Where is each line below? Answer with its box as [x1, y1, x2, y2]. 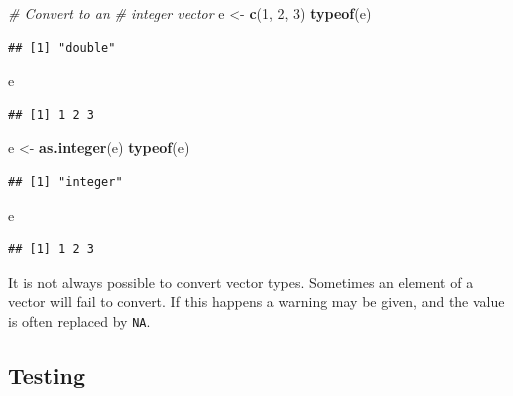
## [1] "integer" [8, 174, 123, 189]
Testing [8, 359, 85, 390]
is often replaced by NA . [8, 310, 151, 331]
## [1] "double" [8, 40, 116, 55]
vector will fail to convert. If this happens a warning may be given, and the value [8, 291, 505, 312]
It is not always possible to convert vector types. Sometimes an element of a [8, 271, 474, 292]
